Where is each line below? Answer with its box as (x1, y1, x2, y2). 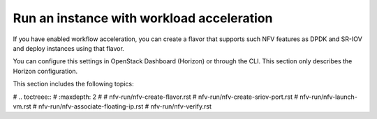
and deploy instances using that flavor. (13, 44, 125, 52)
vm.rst (13, 102, 31, 111)
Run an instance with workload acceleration (13, 10, 273, 26)
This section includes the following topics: (13, 80, 134, 88)
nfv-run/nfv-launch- (300, 93, 357, 101)
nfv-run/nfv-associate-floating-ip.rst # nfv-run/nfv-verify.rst (38, 102, 212, 111)
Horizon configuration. (13, 67, 78, 75)
